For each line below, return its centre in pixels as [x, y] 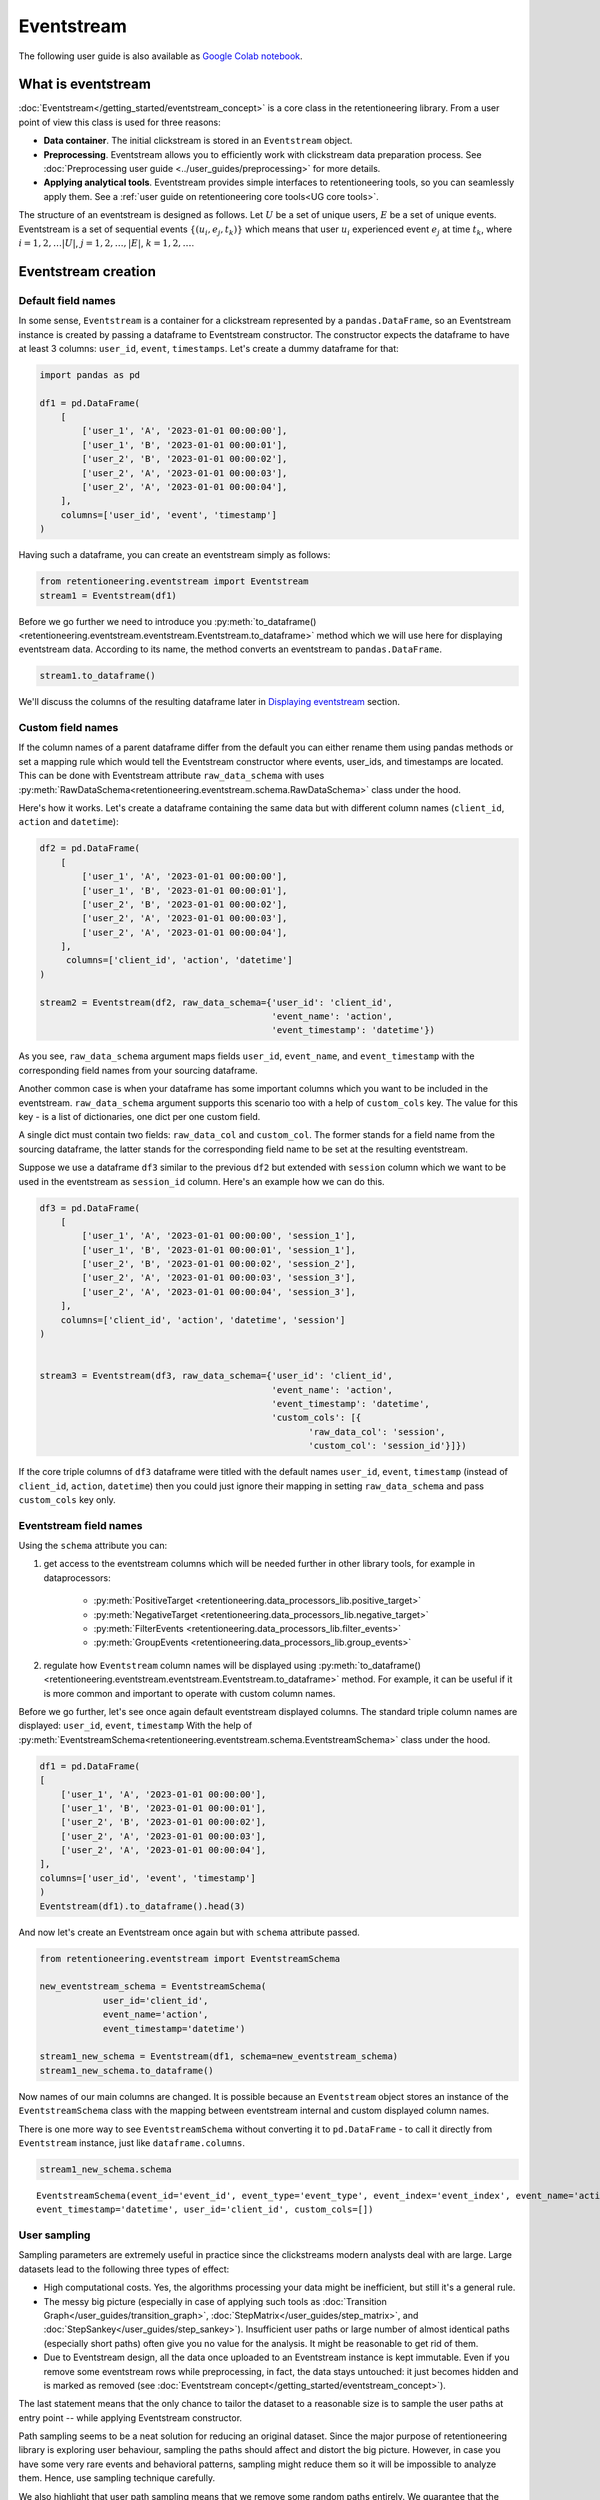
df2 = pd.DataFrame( [89, 848]
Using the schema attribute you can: [93, 1546]
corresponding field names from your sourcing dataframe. [138, 1070]
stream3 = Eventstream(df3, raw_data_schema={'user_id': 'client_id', [216, 1376]
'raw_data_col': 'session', [377, 1431]
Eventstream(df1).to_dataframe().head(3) [142, 1906]
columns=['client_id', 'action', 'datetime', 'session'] [203, 1319]
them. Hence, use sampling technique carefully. [116, 2478]
